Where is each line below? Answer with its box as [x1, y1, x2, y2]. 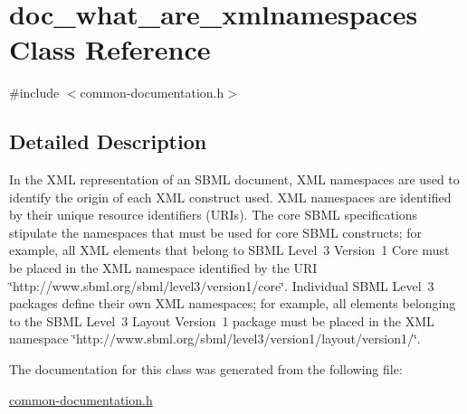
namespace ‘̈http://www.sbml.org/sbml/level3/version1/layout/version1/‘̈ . [9, 329, 421, 348]
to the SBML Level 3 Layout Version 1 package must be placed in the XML [9, 311, 434, 330]
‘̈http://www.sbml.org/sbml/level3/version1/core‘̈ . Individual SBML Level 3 [9, 276, 434, 295]
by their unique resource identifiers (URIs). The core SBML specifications [9, 205, 418, 224]
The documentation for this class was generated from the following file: [9, 360, 403, 379]
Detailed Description [9, 127, 207, 155]
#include [9, 83, 60, 102]
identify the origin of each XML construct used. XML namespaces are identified [9, 187, 452, 206]
